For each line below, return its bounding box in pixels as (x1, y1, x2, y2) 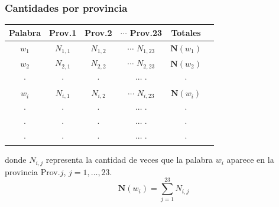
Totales (171, 26, 201, 38)
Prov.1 (49, 26, 77, 38)
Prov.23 (129, 26, 163, 38)
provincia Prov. (5, 165, 60, 178)
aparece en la (226, 153, 274, 166)
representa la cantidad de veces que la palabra (46, 153, 213, 166)
